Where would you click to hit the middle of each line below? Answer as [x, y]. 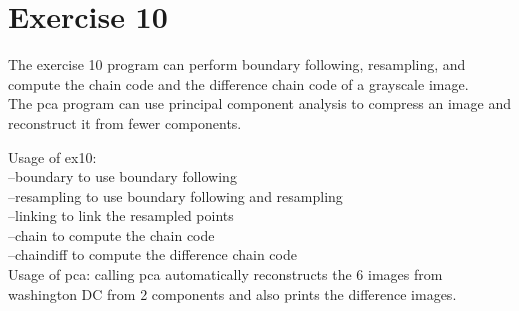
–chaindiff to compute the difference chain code [152, 254]
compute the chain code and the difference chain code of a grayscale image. [238, 83]
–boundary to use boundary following [122, 176]
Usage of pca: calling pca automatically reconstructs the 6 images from [225, 274]
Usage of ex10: [52, 156]
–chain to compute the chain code [111, 234]
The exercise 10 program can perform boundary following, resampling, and [237, 64]
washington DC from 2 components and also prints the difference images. [232, 293]
